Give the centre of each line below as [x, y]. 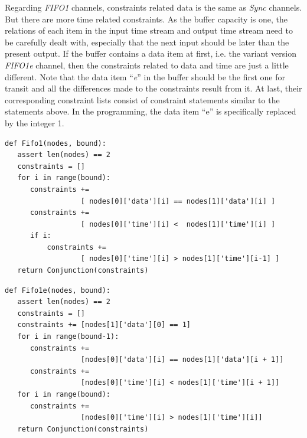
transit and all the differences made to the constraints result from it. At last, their [153, 88]
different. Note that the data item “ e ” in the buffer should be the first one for [145, 76]
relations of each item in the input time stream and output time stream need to [149, 30]
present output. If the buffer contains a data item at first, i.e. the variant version [151, 53]
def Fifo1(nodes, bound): [55, 143]
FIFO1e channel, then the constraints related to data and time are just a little [147, 65]
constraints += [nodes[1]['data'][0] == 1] [104, 325]
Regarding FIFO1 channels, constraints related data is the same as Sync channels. [153, 7]
